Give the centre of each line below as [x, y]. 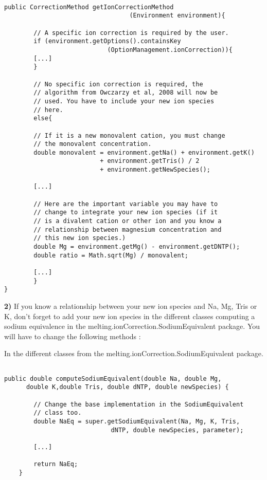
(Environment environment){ [177, 16]
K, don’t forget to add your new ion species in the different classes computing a [130, 316]
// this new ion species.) [80, 238]
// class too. [58, 413]
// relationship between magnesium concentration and [128, 229]
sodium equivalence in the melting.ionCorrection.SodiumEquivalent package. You [132, 326]
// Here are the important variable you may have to [126, 204]
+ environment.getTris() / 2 [150, 161]
